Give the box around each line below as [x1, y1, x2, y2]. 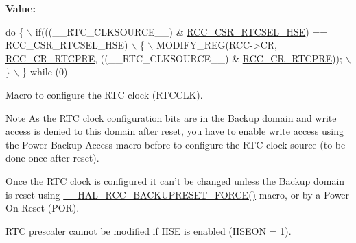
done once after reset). [5, 151, 99, 165]
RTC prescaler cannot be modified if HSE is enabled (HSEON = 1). [5, 223, 292, 238]
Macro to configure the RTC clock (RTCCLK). [5, 87, 203, 101]
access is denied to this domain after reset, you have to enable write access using [5, 124, 344, 138]
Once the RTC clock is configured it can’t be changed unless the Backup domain [5, 173, 345, 188]
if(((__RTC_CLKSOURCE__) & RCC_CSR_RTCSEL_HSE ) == [35, 24, 328, 38]
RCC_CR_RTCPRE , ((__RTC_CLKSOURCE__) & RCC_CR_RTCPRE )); [5, 51, 342, 65]
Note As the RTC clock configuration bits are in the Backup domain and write [5, 110, 337, 125]
